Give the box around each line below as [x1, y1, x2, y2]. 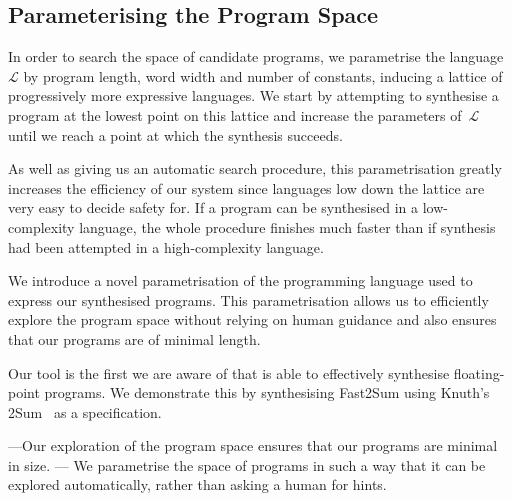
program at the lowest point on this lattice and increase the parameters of [8, 104, 462, 125]
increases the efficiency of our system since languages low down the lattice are [8, 177, 485, 198]
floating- [453, 362, 505, 383]
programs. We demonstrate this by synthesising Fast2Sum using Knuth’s [44, 382, 490, 403]
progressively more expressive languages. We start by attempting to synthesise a [8, 85, 499, 106]
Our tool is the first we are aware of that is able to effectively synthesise [8, 362, 450, 383]
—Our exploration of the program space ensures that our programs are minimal [8, 435, 498, 456]
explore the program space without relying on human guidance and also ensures [8, 309, 497, 330]
